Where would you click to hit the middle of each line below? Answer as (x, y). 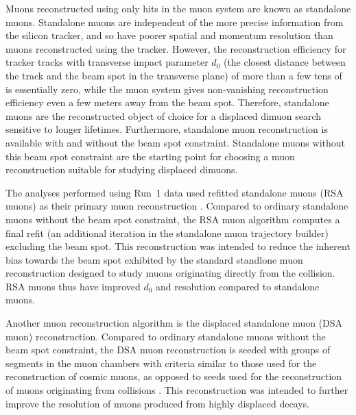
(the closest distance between (284, 62)
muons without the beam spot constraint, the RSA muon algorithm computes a (173, 219)
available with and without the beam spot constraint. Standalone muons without (175, 142)
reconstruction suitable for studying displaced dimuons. (122, 169)
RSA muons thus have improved (73, 286)
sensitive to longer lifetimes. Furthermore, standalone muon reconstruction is (167, 129)
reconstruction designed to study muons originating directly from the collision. (170, 273)
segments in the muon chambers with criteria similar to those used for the (161, 363)
